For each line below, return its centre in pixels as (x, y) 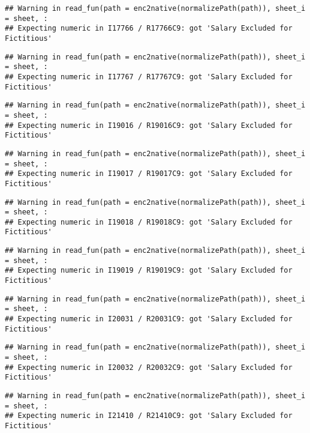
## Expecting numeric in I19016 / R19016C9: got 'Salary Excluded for (149, 125)
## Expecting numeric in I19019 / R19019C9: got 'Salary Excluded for (149, 271)
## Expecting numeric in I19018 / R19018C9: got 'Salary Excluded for (149, 222)
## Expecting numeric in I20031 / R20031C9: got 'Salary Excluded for (149, 319)
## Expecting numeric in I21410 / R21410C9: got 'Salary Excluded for (149, 416)
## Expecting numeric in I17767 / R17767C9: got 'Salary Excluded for (149, 77)
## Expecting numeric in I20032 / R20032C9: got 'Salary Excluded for (149, 367)
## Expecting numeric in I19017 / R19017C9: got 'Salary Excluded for (149, 174)
